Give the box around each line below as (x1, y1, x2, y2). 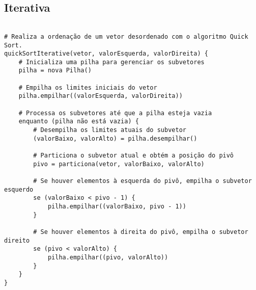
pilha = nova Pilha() (18, 67, 92, 74)
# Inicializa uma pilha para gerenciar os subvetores (18, 58, 205, 66)
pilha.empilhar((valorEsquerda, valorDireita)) (18, 92, 183, 100)
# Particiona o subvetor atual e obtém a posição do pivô (33, 152, 234, 160)
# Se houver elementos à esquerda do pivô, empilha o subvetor (33, 177, 252, 185)
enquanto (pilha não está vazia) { (18, 118, 139, 125)
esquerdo (4, 186, 34, 193)
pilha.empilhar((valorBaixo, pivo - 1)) (47, 202, 186, 210)
